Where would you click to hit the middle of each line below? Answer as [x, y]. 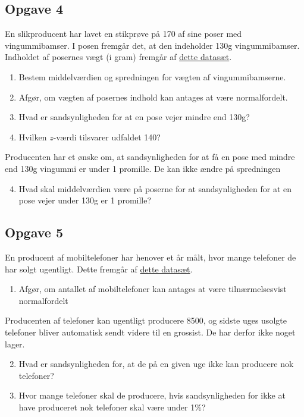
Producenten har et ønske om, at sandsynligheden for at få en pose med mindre [150, 157]
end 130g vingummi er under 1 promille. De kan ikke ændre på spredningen [143, 168]
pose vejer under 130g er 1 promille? [85, 200]
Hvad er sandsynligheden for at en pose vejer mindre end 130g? [134, 117]
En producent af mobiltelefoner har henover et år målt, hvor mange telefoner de [151, 257]
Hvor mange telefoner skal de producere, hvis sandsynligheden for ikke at [152, 395]
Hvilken [33, 137]
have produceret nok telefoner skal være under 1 [107, 407]
